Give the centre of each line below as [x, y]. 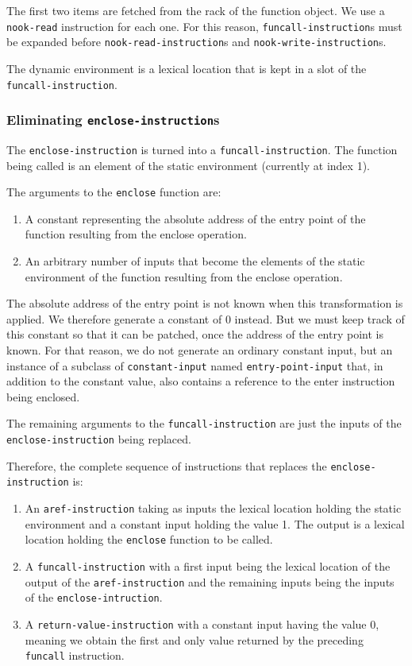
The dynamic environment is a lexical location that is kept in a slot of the [187, 68]
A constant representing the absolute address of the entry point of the [195, 218]
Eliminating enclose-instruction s [113, 120]
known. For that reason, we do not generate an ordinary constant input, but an [200, 350]
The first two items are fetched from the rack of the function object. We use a [196, 10]
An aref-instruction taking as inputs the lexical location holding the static [213, 508]
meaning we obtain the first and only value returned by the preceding [194, 639]
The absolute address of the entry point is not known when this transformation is [205, 303]
